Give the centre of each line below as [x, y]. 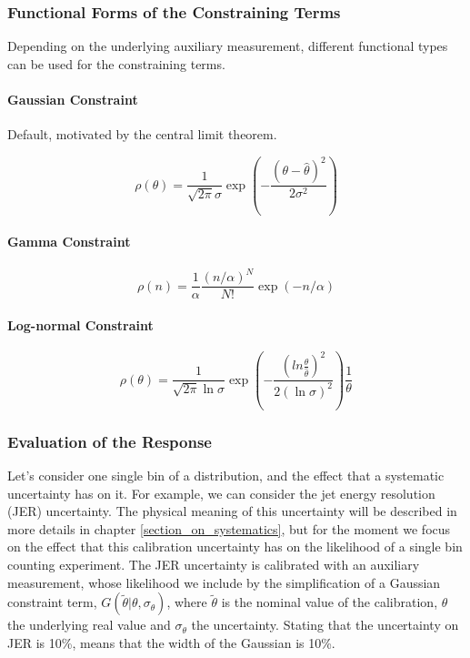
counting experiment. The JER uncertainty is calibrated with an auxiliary [214, 565]
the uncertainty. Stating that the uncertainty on [325, 625]
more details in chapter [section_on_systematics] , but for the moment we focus [229, 528]
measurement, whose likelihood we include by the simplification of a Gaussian [224, 582]
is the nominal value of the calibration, [330, 602]
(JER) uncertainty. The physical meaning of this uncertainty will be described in [232, 511]
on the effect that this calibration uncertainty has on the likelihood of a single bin [235, 547]
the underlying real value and [89, 625]
